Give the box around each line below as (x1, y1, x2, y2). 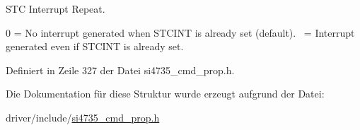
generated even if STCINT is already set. (6, 39, 184, 54)
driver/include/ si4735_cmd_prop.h (6, 110, 160, 124)
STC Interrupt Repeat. (6, 1, 105, 16)
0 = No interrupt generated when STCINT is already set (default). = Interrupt (6, 25, 355, 40)
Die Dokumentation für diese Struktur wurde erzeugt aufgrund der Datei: (6, 86, 325, 101)
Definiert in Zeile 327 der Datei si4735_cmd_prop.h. (6, 62, 235, 77)
